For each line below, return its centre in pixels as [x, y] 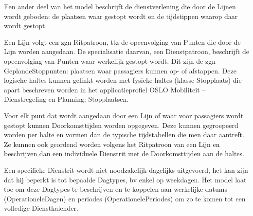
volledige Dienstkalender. [41, 208]
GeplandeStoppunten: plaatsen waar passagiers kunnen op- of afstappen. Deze [120, 70]
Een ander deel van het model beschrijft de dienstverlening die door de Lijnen [120, 6]
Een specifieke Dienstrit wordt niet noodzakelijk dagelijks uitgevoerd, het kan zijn [126, 170]
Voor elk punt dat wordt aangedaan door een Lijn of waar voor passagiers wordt [124, 115]
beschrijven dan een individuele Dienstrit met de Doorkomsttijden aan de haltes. [124, 153]
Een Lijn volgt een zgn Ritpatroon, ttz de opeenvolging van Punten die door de [122, 42]
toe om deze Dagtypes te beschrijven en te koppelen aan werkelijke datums [116, 189]
